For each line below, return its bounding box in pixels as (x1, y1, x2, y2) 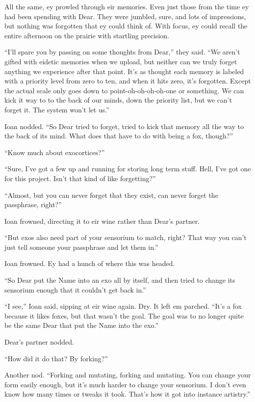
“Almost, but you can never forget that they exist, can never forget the (4, 189, 218, 200)
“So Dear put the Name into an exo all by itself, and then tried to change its (4, 275, 235, 285)
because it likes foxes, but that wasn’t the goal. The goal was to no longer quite (4, 310, 244, 321)
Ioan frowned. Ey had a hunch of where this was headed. (4, 258, 175, 268)
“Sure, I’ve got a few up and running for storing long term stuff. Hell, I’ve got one (4, 163, 251, 174)
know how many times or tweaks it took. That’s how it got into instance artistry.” (4, 389, 251, 399)
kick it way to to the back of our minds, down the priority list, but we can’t (4, 95, 232, 105)
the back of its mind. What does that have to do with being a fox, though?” (4, 131, 233, 141)
